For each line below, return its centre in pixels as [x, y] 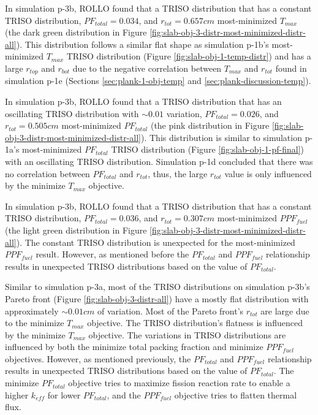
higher [17, 394]
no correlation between [47, 173]
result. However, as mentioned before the [112, 254]
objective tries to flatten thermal [236, 394]
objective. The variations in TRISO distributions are [187, 334]
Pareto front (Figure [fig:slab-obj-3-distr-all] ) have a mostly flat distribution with [157, 298]
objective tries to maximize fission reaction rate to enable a [179, 383]
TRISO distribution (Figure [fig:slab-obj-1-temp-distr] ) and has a [189, 56]
